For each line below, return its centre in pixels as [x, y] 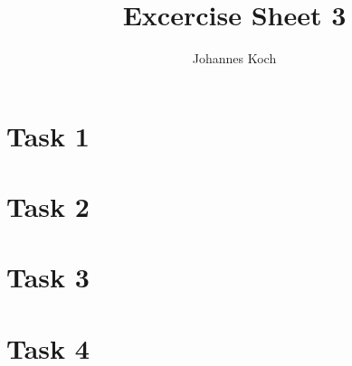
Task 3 [48, 277]
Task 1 [48, 135]
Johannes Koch [234, 58]
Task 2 [48, 206]
